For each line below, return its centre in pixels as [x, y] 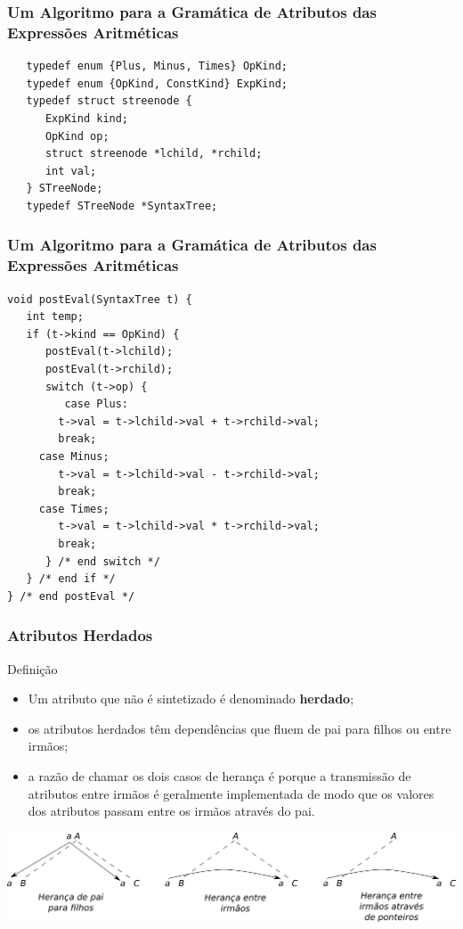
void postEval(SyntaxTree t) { [100, 299]
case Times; [74, 509]
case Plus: [97, 404]
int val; [71, 171]
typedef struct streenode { [109, 101]
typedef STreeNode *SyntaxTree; [122, 206]
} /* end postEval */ [71, 596]
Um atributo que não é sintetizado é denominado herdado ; [191, 699]
